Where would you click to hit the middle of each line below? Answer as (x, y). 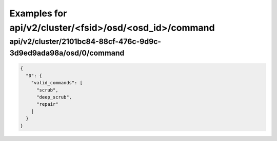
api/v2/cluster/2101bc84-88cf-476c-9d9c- (85, 41)
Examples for (38, 13)
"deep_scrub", (54, 97)
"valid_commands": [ (57, 83)
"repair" (47, 104)
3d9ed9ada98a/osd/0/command (67, 53)
